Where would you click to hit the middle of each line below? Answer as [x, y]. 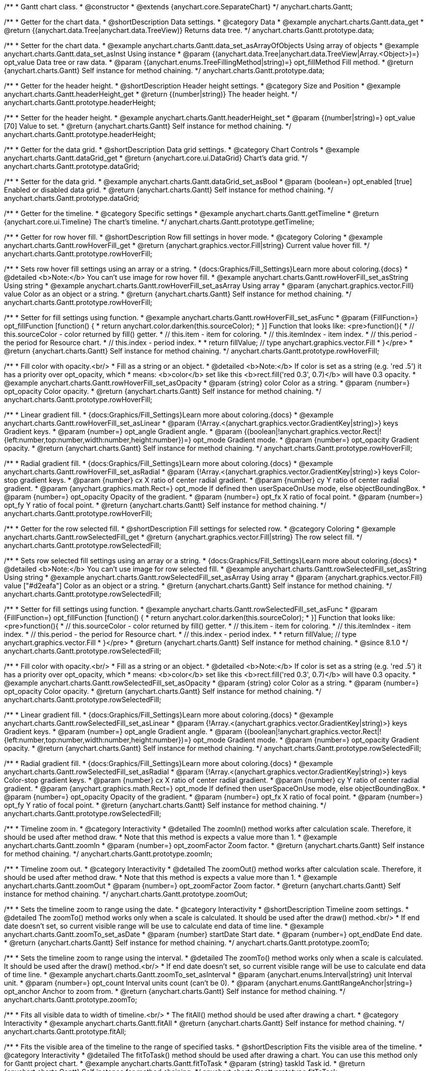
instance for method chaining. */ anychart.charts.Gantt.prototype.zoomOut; [126, 894]
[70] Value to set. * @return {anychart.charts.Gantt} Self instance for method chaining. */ [148, 126]
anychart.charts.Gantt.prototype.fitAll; [65, 1031]
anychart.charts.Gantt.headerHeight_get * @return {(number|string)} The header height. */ [151, 94]
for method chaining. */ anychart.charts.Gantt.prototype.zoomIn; [108, 854]
